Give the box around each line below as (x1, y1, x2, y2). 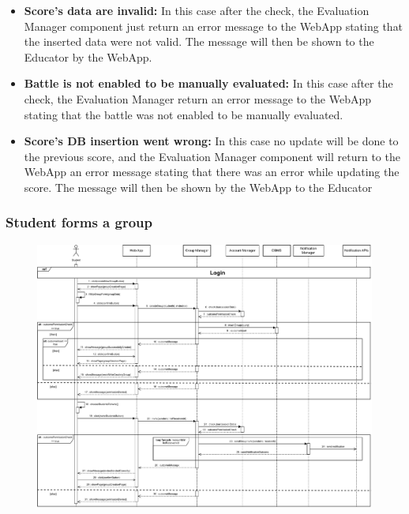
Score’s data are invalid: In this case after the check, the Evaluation (24, 2, 370, 18)
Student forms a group (6, 212, 152, 232)
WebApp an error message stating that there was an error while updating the (24, 163, 400, 180)
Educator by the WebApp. (24, 48, 152, 65)
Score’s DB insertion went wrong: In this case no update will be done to (24, 133, 399, 149)
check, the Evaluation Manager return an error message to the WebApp (24, 90, 372, 107)
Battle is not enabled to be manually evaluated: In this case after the (24, 75, 393, 92)
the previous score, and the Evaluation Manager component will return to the (24, 148, 400, 164)
